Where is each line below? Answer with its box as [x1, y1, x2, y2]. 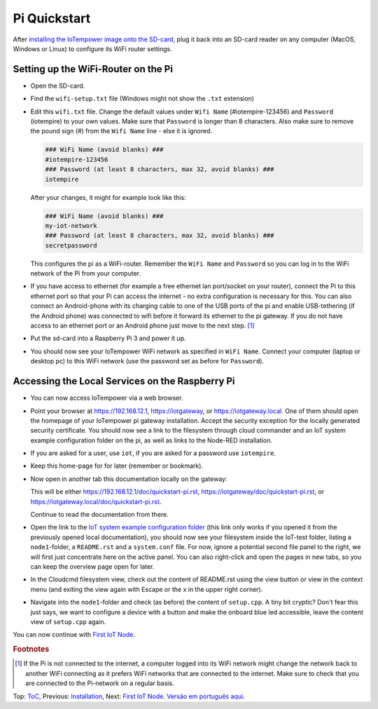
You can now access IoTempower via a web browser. [30, 393, 183, 403]
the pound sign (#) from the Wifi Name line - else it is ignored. [30, 127, 213, 135]
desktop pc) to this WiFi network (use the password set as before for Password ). [30, 357, 265, 365]
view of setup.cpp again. [30, 617, 106, 626]
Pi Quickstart [13, 11, 91, 26]
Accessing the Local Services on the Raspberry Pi [13, 375, 235, 387]
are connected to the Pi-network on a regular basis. [25, 679, 174, 687]
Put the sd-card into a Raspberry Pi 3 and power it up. [30, 334, 186, 343]
